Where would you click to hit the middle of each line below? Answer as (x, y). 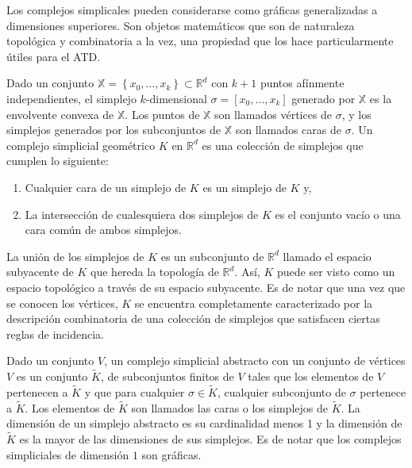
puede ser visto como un (336, 272)
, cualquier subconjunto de (282, 391)
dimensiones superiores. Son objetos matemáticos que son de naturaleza (181, 25)
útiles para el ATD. (54, 56)
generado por (323, 98)
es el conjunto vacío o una (338, 214)
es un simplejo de (245, 187)
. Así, (247, 272)
